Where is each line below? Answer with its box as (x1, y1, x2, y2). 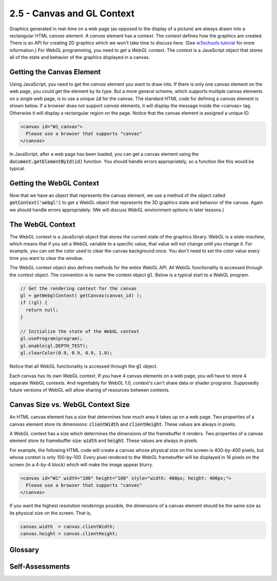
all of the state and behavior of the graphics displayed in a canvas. (9, 54, 150, 61)
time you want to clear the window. (9, 255, 84, 261)
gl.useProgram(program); (20, 336, 83, 342)
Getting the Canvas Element (9, 67, 101, 76)
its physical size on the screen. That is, (9, 510, 92, 516)
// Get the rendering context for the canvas (20, 285, 137, 291)
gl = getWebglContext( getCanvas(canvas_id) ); (20, 293, 142, 298)
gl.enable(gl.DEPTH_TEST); (20, 343, 88, 349)
